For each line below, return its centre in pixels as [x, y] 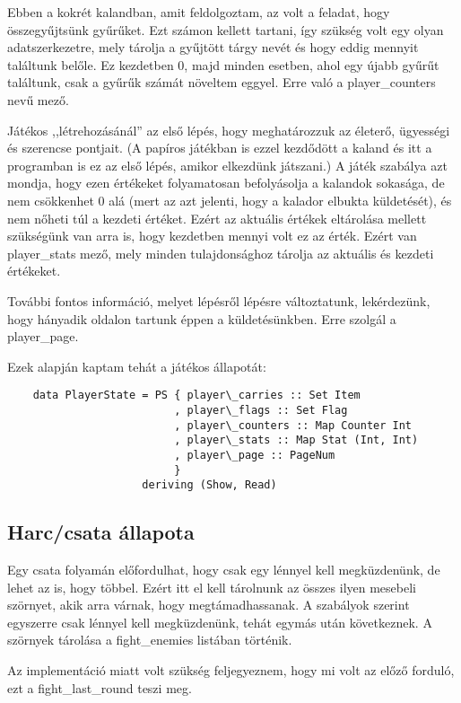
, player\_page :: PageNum [255, 455]
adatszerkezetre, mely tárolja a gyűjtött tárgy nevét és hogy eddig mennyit [213, 47]
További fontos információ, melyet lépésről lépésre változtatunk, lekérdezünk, [219, 300]
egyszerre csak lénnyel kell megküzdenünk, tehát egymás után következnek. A [220, 622]
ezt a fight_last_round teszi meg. [100, 687]
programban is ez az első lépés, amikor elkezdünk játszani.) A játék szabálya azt [227, 165]
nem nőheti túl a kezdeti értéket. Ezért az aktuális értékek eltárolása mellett [217, 218]
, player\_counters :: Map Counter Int [293, 425]
